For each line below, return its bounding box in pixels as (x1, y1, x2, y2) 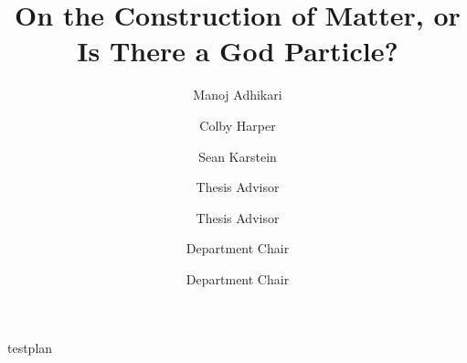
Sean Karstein (198, 146, 277, 165)
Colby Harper (199, 115, 276, 134)
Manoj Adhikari (193, 85, 282, 104)
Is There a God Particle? (77, 32, 398, 69)
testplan (7, 338, 53, 358)
